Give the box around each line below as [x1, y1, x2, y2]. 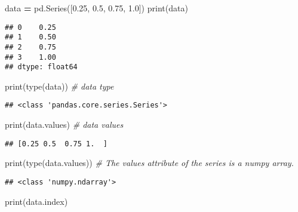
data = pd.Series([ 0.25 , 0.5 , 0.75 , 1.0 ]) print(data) [5, 2, 188, 14]
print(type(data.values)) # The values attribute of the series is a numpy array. [5, 156, 294, 169]
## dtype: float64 [5, 63, 78, 72]
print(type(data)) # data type [5, 79, 114, 92]
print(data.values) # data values [5, 118, 124, 131]
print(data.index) [5, 195, 68, 207]
